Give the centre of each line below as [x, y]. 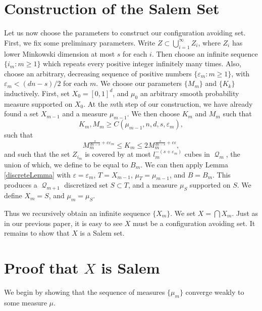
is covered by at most [118, 154]
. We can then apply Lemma [185, 164]
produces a [21, 185]
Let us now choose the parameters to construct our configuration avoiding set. [125, 33]
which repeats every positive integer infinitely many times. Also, [142, 63]
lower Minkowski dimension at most [60, 53]
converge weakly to [215, 292]
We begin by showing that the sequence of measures [85, 292]
